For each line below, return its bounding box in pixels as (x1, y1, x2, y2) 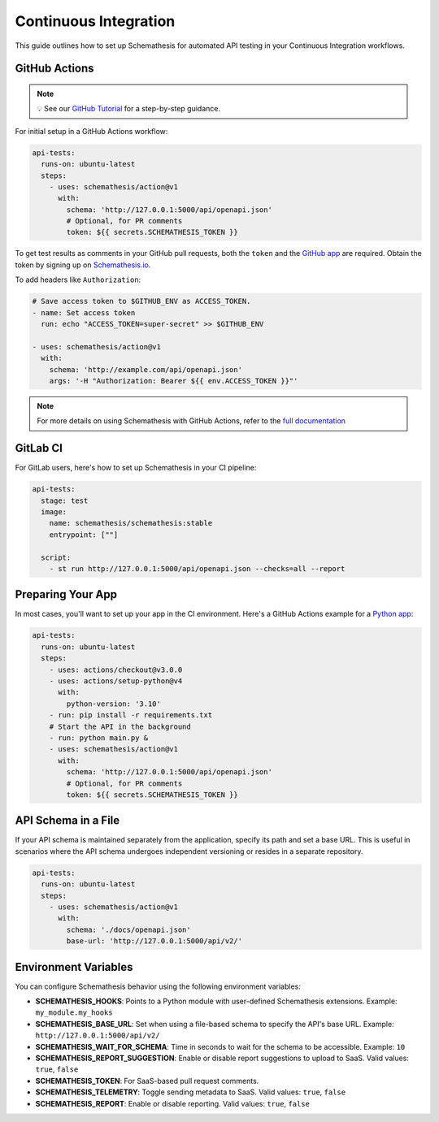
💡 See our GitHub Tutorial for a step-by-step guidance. (37, 104, 221, 114)
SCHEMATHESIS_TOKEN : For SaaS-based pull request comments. (35, 1076, 259, 1085)
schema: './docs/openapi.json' (66, 925, 191, 934)
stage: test (41, 496, 89, 505)
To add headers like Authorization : (15, 275, 141, 284)
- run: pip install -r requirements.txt (49, 711, 213, 720)
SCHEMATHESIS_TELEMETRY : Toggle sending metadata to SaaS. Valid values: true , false (35, 1087, 346, 1097)
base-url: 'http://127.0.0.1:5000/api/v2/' (66, 937, 243, 946)
